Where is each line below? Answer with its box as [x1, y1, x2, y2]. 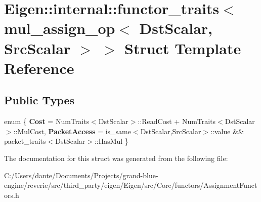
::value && [210, 126, 244, 136]
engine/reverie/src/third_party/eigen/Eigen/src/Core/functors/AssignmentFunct [4, 180, 257, 190]
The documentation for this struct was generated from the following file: [4, 152, 228, 163]
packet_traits [4, 136, 46, 146]
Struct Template [124, 37, 241, 58]
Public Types [4, 92, 75, 108]
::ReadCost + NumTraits [138, 116, 216, 127]
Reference [4, 57, 74, 78]
